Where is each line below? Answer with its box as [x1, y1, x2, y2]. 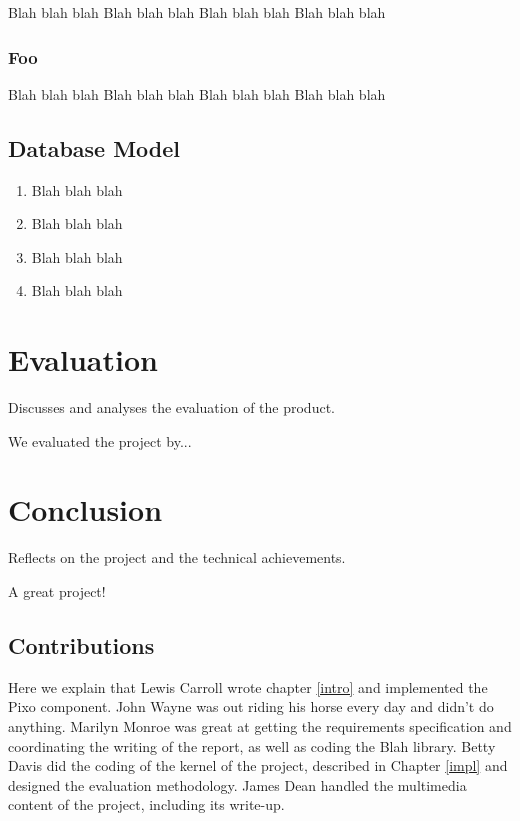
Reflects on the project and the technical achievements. [8, 547, 346, 568]
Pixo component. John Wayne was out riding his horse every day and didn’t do [8, 696, 494, 717]
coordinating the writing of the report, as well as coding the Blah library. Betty [8, 735, 496, 756]
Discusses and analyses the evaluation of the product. [8, 397, 335, 418]
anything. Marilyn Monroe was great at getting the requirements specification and [8, 716, 512, 736]
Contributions [8, 630, 155, 660]
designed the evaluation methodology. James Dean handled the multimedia [8, 774, 467, 795]
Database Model [8, 132, 181, 163]
